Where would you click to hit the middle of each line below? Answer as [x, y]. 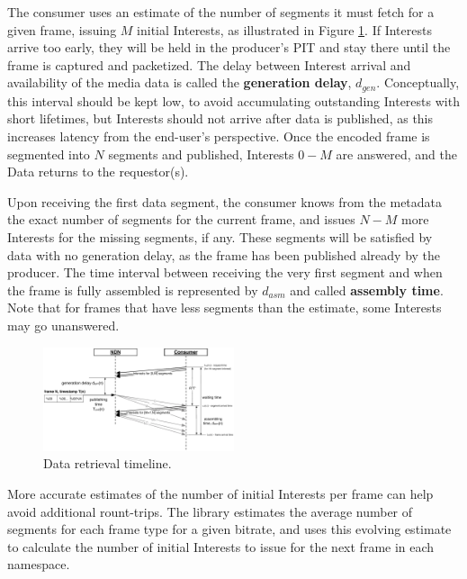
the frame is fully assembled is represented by [133, 289]
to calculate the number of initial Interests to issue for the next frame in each [221, 546]
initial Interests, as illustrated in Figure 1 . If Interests [284, 29]
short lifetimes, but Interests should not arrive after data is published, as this [220, 118]
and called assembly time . [367, 289]
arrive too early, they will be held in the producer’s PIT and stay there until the [229, 47]
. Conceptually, [418, 82]
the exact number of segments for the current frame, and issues [181, 219]
